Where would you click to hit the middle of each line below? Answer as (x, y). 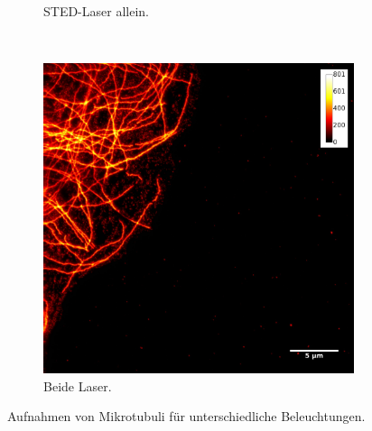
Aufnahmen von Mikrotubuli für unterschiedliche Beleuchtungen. (186, 416)
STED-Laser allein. (96, 11)
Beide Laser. (78, 385)
